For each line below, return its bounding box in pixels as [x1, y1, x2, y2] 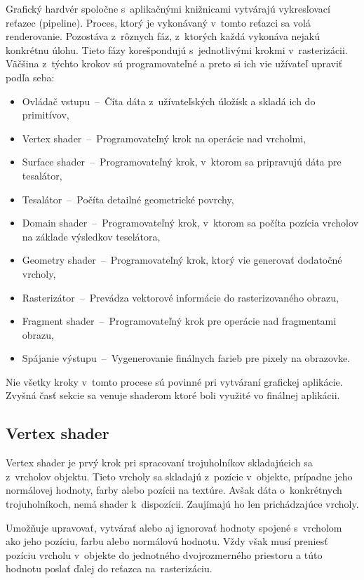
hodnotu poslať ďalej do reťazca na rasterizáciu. [6, 561, 213, 576]
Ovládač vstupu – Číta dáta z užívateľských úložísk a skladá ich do [22, 93, 316, 108]
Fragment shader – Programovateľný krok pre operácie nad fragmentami [22, 313, 337, 328]
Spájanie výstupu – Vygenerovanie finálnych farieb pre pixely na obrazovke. [22, 351, 351, 365]
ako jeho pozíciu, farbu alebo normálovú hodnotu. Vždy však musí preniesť [6, 534, 328, 548]
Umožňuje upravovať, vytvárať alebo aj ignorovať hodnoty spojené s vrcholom [6, 520, 342, 534]
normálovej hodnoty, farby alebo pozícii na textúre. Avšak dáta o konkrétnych [6, 483, 342, 497]
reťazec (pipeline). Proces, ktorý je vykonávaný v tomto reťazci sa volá [6, 15, 311, 29]
